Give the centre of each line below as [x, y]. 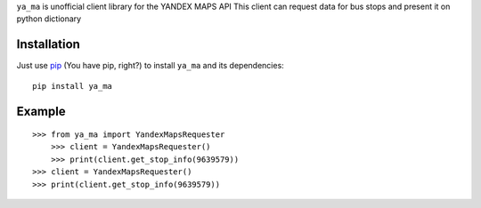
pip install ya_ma [73, 86]
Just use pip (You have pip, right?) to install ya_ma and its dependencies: [150, 66]
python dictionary [49, 19]
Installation [48, 44]
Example [41, 111]
